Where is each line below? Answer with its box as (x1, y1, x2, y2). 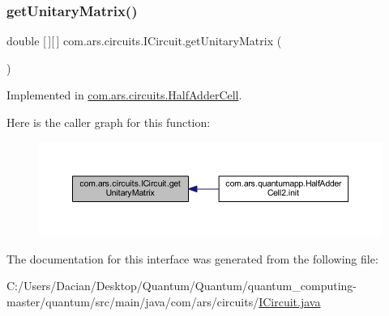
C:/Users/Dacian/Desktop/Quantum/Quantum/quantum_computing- (6, 277, 357, 294)
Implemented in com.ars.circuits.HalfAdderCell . (6, 86, 242, 103)
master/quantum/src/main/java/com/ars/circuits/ (6, 293, 259, 310)
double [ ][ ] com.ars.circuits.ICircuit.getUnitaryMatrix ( (6, 32, 282, 49)
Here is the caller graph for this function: (6, 114, 211, 130)
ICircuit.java (259, 293, 321, 310)
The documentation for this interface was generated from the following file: (6, 250, 378, 267)
